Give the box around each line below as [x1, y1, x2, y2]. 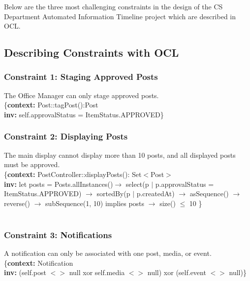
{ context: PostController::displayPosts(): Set [4, 169, 142, 179]
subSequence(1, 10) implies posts [45, 198, 145, 208]
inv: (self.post [4, 267, 46, 278]
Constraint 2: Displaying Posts [4, 130, 128, 142]
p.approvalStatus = [155, 178, 214, 189]
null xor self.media [69, 267, 125, 278]
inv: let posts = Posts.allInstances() [4, 178, 113, 189]
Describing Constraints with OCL [4, 45, 179, 60]
